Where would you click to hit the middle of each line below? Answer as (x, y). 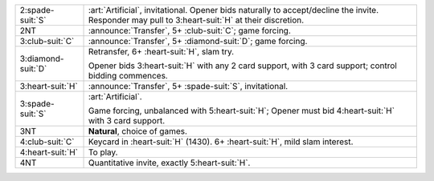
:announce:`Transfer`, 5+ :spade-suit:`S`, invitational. (188, 86)
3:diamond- (42, 58)
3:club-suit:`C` (47, 41)
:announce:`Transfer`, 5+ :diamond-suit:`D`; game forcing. (198, 41)
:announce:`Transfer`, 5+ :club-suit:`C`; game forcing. (189, 30)
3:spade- (37, 104)
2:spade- (37, 10)
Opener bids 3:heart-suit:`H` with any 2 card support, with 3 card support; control (242, 66)
